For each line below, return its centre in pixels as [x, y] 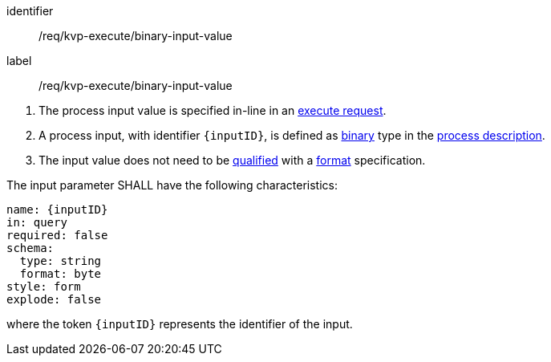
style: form [44, 287]
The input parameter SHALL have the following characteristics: [172, 185]
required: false [57, 235]
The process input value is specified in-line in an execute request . [213, 110]
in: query [37, 222]
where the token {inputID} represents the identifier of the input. [180, 324]
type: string [61, 261]
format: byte [61, 274]
